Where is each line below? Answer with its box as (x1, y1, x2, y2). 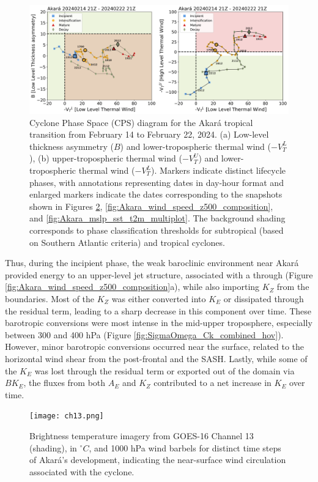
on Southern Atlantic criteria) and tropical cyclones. (29, 235, 225, 248)
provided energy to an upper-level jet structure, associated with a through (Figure (5, 268, 313, 281)
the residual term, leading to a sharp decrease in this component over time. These (5, 304, 312, 317)
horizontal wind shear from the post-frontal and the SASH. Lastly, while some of (5, 352, 308, 365)
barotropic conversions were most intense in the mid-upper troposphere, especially (5, 316, 312, 329)
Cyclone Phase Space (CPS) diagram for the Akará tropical (29, 116, 253, 128)
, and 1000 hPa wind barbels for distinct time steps (89, 441, 281, 454)
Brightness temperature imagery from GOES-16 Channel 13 (29, 429, 254, 442)
